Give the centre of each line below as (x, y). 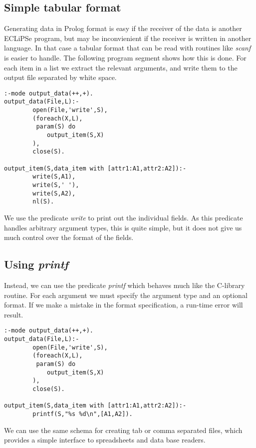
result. (14, 314)
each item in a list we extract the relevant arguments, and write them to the (121, 67)
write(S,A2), (54, 193)
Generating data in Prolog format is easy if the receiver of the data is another (123, 28)
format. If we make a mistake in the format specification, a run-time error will (124, 305)
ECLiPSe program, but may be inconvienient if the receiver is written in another (128, 38)
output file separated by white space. (60, 77)
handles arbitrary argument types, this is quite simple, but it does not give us (123, 227)
